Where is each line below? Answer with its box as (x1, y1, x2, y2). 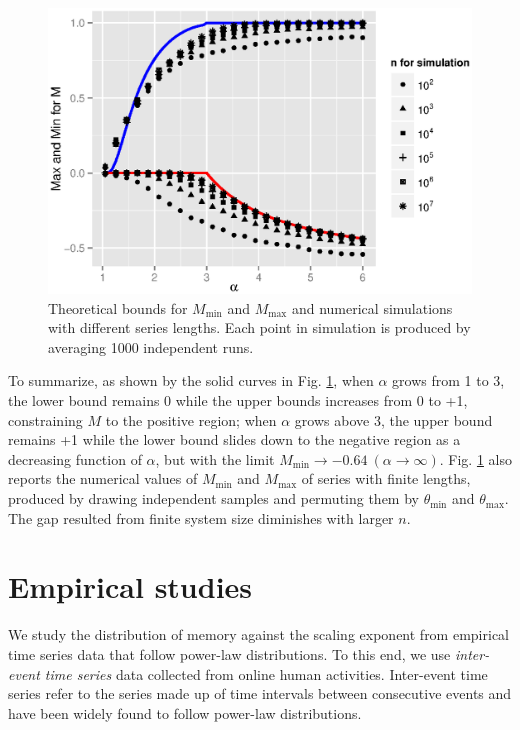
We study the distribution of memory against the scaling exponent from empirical (8, 624, 509, 645)
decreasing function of (8, 448, 142, 469)
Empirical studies (8, 566, 253, 607)
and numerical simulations (291, 297, 453, 318)
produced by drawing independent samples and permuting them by (8, 488, 419, 509)
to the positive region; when (105, 409, 277, 430)
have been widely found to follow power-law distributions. (8, 702, 362, 723)
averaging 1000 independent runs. (48, 336, 254, 357)
